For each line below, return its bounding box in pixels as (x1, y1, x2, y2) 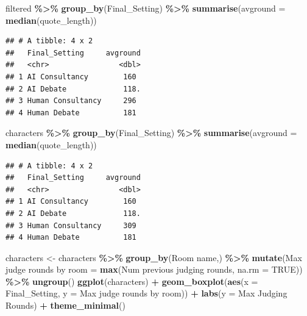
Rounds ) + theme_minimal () (5, 299, 125, 312)
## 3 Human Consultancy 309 (5, 221, 136, 230)
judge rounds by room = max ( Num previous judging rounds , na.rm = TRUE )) (5, 263, 303, 276)
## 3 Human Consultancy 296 (5, 96, 136, 106)
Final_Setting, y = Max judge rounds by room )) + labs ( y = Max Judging (5, 287, 288, 300)
